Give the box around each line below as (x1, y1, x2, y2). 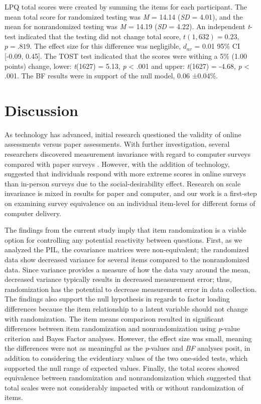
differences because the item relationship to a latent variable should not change (5, 303, 248, 314)
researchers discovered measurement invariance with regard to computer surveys (5, 149, 251, 159)
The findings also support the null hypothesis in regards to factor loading (5, 293, 230, 304)
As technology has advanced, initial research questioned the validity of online (5, 129, 241, 139)
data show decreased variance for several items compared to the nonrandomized (5, 254, 249, 264)
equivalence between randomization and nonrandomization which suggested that (5, 372, 251, 383)
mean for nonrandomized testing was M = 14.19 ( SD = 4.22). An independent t (5, 21, 250, 32)
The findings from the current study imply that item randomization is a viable (5, 225, 246, 235)
